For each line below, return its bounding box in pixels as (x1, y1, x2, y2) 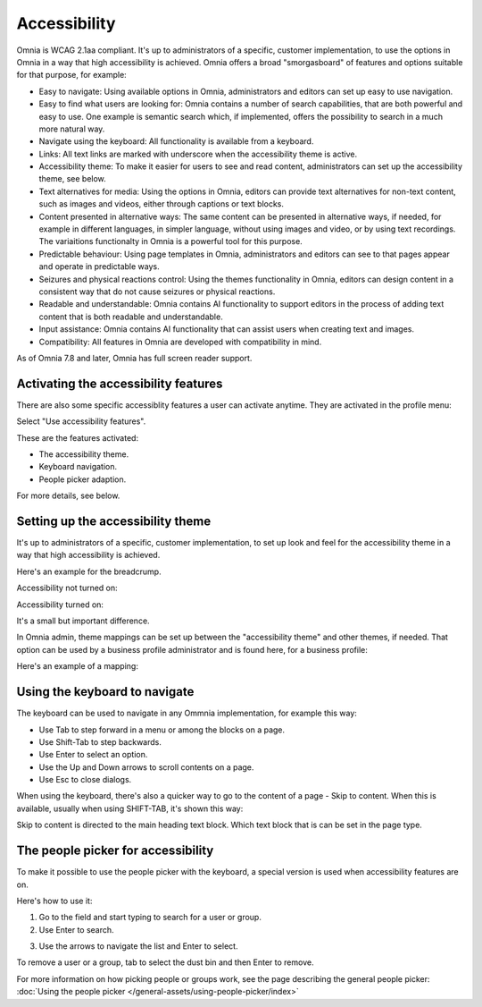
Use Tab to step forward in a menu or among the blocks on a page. (38, 724, 286, 735)
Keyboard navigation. (38, 461, 118, 472)
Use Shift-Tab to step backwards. (38, 736, 162, 747)
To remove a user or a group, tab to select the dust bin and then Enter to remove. (16, 957, 314, 968)
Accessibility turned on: (16, 599, 104, 610)
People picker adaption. (38, 474, 127, 485)
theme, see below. (38, 173, 106, 184)
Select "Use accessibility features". (16, 416, 146, 427)
